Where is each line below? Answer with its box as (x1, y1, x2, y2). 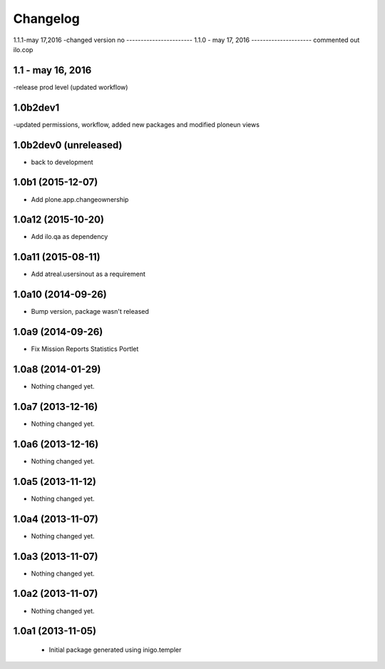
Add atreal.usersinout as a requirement (31, 270, 146, 278)
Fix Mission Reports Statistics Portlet (31, 344, 139, 353)
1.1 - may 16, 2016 (13, 64, 92, 76)
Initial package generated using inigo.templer (48, 645, 182, 654)
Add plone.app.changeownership (31, 195, 129, 203)
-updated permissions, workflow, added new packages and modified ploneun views (13, 120, 260, 128)
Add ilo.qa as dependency (31, 233, 108, 241)
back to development (31, 158, 93, 166)
